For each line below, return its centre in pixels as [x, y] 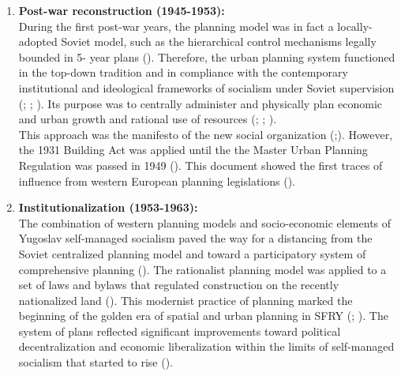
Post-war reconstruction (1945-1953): [122, 10]
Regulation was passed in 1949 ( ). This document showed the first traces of [200, 165]
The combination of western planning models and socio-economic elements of [205, 222]
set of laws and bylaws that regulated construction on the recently [179, 285]
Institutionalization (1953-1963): [108, 207]
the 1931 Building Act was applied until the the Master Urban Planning [193, 150]
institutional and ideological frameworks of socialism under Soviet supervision [206, 87]
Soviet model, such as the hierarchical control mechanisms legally [219, 41]
